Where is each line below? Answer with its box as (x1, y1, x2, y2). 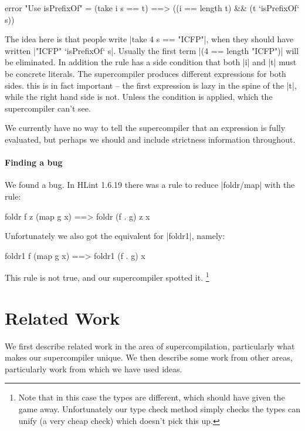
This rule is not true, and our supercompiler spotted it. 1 (5, 270, 209, 283)
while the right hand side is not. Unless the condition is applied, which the (5, 90, 273, 103)
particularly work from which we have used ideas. (5, 362, 182, 375)
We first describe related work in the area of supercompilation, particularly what (5, 339, 295, 352)
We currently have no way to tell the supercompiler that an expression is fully (5, 122, 286, 134)
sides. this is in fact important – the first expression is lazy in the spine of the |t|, (5, 79, 297, 91)
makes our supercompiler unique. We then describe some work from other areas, (5, 351, 293, 363)
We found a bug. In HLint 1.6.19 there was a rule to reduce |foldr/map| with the (5, 179, 295, 191)
